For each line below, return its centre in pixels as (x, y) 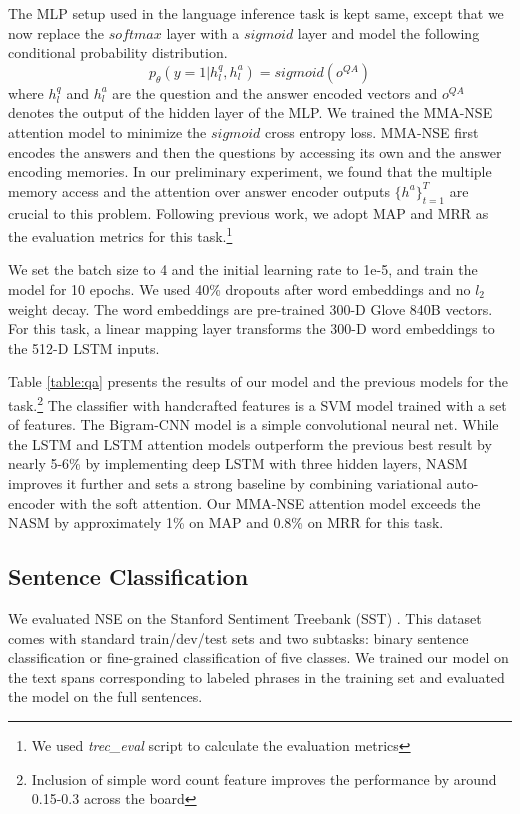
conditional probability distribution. (118, 52)
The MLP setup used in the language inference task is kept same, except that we (256, 13)
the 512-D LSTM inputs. (84, 347)
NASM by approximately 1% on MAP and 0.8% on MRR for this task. (226, 522)
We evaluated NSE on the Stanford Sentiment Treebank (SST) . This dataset (245, 617)
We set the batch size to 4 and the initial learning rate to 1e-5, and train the (243, 269)
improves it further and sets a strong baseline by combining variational (225, 482)
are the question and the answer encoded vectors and (275, 92)
